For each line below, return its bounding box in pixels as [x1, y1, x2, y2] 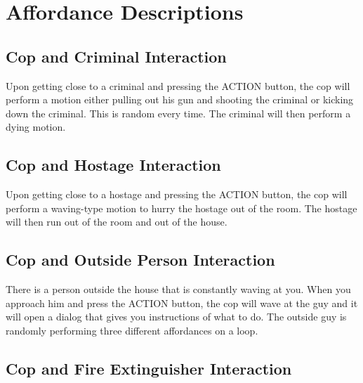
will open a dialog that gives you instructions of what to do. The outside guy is [6, 309, 347, 324]
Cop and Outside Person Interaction [6, 249, 275, 271]
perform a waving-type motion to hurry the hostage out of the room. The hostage [6, 200, 357, 215]
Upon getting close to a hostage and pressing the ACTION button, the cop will [6, 187, 348, 202]
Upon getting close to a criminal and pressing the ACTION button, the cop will [6, 78, 350, 93]
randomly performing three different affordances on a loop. [6, 323, 258, 337]
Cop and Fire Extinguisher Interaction [6, 357, 292, 379]
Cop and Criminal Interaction [6, 45, 227, 67]
